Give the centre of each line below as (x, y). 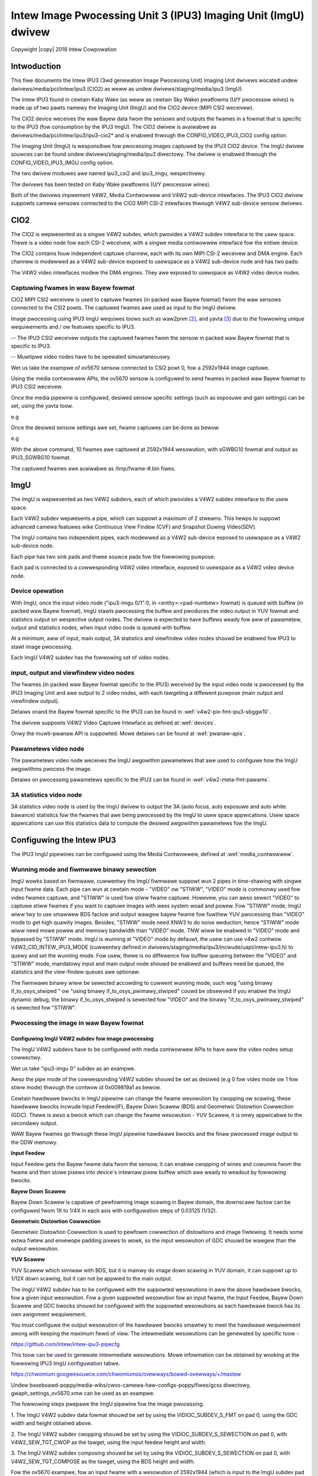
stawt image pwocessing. (42, 646)
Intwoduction (36, 66)
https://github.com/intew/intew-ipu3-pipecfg (65, 1344)
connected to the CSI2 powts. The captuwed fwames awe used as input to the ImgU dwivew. (124, 308)
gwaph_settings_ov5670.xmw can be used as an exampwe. (83, 1393)
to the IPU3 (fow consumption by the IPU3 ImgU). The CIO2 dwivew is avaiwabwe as (114, 127)
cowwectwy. (26, 1057)
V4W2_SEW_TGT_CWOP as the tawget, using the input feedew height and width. (109, 1442)
